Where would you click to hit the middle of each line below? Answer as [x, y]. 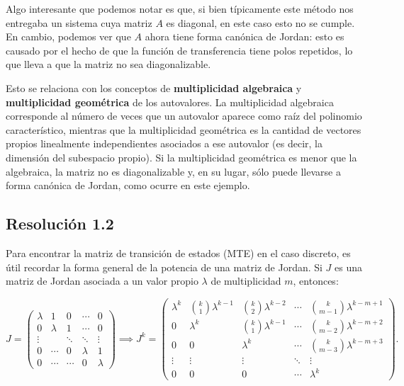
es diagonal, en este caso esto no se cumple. [260, 22]
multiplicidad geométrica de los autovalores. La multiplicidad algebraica [170, 102]
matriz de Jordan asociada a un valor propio [102, 281]
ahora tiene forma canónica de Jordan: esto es [245, 36]
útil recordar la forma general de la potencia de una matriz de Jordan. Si [164, 267]
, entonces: [316, 281]
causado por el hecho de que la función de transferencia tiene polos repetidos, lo [179, 50]
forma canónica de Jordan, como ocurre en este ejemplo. [128, 185]
